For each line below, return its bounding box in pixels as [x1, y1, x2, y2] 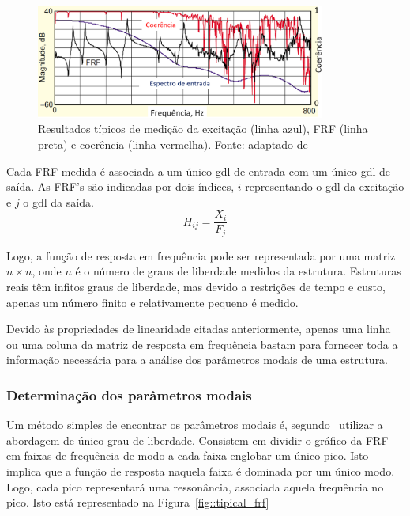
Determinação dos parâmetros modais [6, 385, 252, 404]
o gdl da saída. [23, 193, 94, 210]
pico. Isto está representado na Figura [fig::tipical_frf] [6, 494, 269, 510]
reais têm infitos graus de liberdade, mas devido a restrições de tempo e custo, [6, 279, 386, 295]
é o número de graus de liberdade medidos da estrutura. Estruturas [75, 263, 401, 279]
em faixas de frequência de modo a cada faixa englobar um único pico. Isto [6, 447, 369, 464]
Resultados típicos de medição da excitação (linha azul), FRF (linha [38, 120, 368, 137]
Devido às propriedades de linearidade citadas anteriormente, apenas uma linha [6, 321, 391, 337]
